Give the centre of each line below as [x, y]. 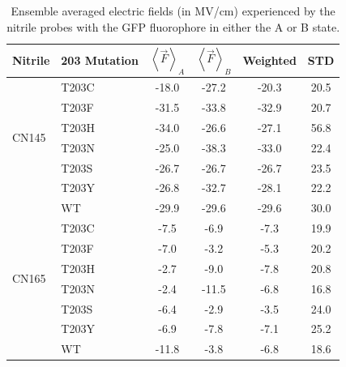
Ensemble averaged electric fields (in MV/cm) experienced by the [173, 11]
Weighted [269, 60]
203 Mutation [100, 60]
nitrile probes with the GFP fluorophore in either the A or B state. [173, 26]
